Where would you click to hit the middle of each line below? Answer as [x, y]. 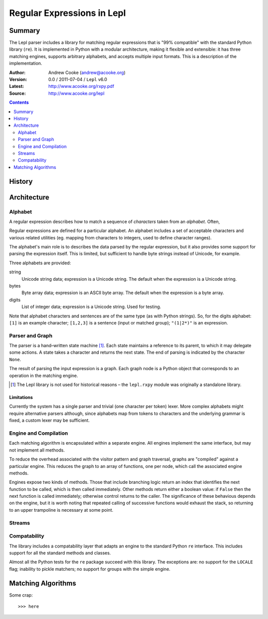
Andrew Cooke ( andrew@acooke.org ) [87, 73]
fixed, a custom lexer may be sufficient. [49, 420]
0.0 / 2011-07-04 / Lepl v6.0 [78, 79]
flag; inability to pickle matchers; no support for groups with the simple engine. [90, 569]
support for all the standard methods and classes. [60, 553]
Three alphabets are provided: [40, 263]
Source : [18, 93]
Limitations [21, 397]
